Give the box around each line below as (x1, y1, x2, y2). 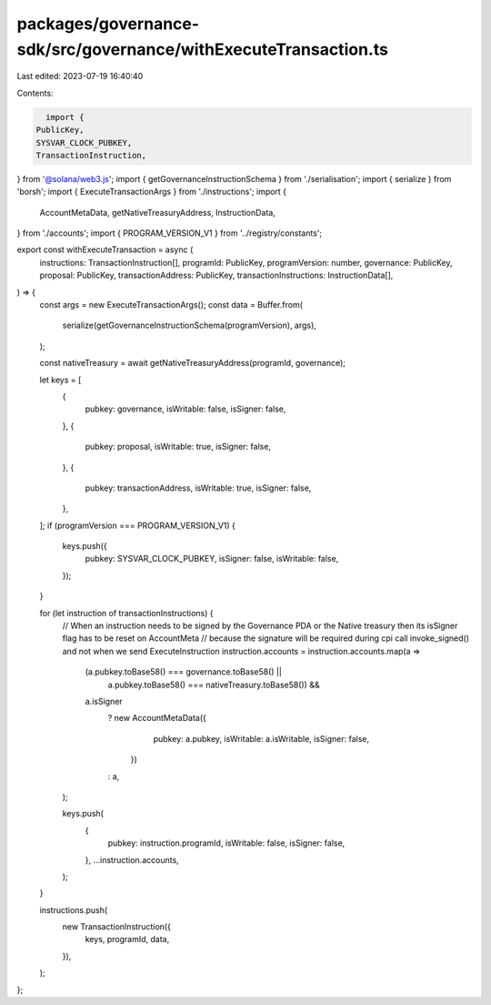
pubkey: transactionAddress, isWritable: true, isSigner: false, (85, 482, 312, 493)
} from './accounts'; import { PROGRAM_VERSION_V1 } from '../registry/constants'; (16, 228, 323, 239)
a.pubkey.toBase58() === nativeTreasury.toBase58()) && (107, 679, 320, 690)
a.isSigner (85, 695, 123, 706)
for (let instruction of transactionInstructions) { (39, 607, 214, 618)
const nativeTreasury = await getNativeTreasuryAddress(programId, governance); (39, 358, 346, 369)
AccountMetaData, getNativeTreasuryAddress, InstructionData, (39, 207, 276, 218)
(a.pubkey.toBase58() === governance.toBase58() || (85, 666, 282, 677)
